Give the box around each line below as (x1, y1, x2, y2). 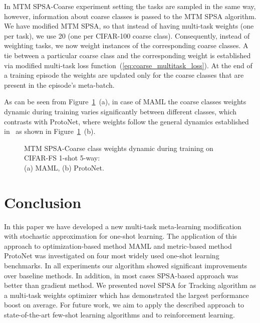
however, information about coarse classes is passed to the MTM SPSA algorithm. (4, 11, 256, 21)
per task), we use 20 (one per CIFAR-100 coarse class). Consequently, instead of (4, 30, 250, 41)
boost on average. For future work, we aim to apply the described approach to (4, 299, 244, 310)
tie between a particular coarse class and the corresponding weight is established (4, 50, 251, 60)
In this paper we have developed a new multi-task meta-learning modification (4, 221, 241, 231)
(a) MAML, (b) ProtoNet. (24, 162, 104, 173)
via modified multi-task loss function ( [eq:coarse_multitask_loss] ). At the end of (4, 60, 252, 70)
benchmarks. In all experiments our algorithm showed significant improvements (4, 260, 247, 270)
